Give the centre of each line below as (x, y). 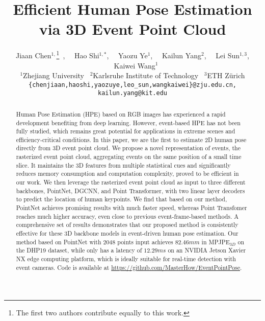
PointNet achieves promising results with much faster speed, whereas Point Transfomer (131, 208)
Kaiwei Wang (135, 65)
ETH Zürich (226, 75)
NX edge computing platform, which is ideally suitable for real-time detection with (126, 259)
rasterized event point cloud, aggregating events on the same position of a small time (129, 157)
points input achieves (145, 242)
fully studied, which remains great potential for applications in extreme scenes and (126, 131)
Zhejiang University (54, 75)
